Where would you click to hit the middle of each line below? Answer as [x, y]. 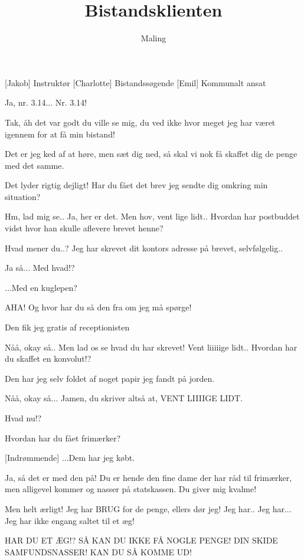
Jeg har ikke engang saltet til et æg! [70, 520]
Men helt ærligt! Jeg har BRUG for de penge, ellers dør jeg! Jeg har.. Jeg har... [148, 508]
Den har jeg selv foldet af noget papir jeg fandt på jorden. [110, 378]
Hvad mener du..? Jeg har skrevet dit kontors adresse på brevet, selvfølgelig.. [144, 248]
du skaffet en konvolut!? [48, 358]
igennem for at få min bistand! [60, 134]
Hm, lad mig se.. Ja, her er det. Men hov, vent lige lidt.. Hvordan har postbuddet [152, 216]
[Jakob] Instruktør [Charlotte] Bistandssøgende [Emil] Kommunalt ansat [135, 82]
